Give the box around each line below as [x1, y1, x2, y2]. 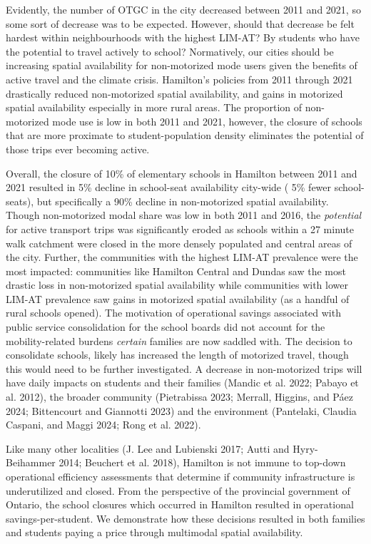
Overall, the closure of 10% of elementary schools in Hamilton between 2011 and [6, 165, 357, 180]
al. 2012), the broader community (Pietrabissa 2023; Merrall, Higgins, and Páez [6, 389, 353, 404]
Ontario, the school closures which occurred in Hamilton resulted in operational [6, 497, 354, 512]
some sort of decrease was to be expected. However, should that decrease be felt [6, 16, 355, 31]
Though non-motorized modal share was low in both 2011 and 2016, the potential [6, 207, 362, 222]
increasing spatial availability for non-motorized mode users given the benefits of [6, 58, 357, 73]
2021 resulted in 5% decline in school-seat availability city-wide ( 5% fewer [6, 180, 332, 195]
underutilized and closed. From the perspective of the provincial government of [6, 483, 350, 498]
